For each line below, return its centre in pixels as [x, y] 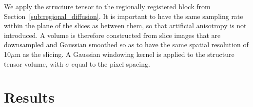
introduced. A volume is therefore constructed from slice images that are [112, 35]
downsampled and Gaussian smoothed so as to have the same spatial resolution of [126, 45]
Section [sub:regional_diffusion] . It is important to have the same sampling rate [124, 16]
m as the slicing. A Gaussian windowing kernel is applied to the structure [125, 54]
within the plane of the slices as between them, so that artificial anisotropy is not [125, 26]
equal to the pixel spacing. [111, 63]
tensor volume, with [34, 63]
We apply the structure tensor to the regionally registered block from [107, 6]
